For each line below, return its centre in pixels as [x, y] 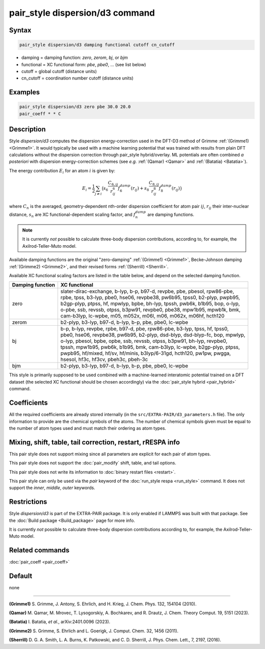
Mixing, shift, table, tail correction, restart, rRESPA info [94, 442]
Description [27, 129]
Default [21, 576]
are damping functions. [171, 215]
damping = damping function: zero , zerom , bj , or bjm [75, 58]
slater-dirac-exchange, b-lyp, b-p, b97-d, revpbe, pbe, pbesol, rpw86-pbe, [147, 291]
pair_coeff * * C [40, 114]
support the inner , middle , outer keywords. [52, 488]
